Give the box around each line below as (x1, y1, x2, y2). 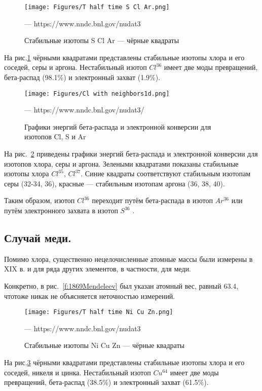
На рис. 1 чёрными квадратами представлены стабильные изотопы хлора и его (4, 52, 245, 62)
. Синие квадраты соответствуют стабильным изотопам (81, 168, 251, 179)
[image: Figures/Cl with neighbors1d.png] (24, 90, 170, 97)
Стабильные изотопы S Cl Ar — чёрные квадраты (24, 35, 179, 46)
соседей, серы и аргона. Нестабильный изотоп (4, 62, 147, 72)
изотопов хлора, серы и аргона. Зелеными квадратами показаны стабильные (4, 158, 239, 169)
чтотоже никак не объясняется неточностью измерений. (4, 290, 175, 301)
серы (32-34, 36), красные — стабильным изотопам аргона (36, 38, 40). (4, 178, 225, 188)
